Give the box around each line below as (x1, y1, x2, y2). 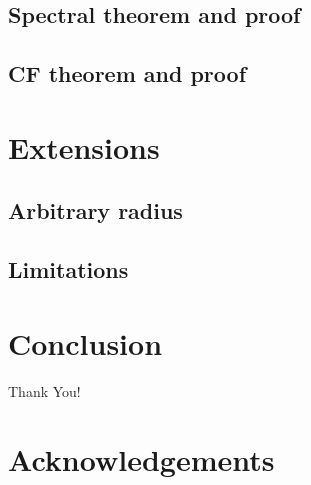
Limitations (8, 254, 129, 285)
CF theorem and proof (8, 58, 247, 89)
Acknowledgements (8, 439, 275, 480)
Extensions (8, 126, 160, 167)
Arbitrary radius (8, 195, 183, 226)
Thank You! (8, 380, 81, 401)
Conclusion (8, 322, 163, 363)
